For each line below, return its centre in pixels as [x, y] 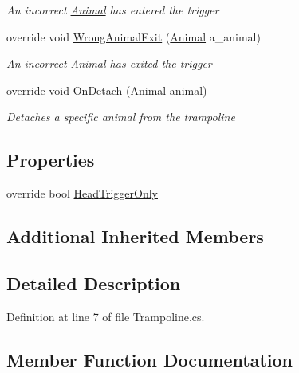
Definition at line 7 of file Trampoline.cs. [106, 316]
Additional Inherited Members [135, 236]
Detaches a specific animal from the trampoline [121, 117]
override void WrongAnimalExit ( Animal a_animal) [134, 36]
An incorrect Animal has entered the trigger [113, 10]
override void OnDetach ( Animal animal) [107, 90]
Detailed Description [94, 283]
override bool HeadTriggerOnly [82, 193]
